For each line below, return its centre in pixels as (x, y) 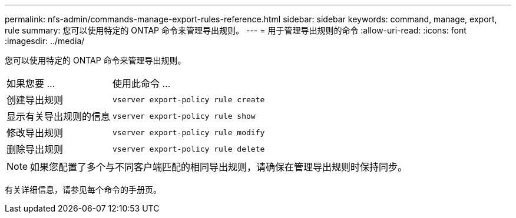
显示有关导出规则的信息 (59, 116)
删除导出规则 (35, 149)
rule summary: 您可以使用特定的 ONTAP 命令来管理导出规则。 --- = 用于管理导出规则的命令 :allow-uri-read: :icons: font (236, 30)
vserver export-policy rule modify (189, 132)
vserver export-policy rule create (189, 99)
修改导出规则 (35, 133)
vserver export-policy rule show (184, 116)
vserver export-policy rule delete (189, 149)
